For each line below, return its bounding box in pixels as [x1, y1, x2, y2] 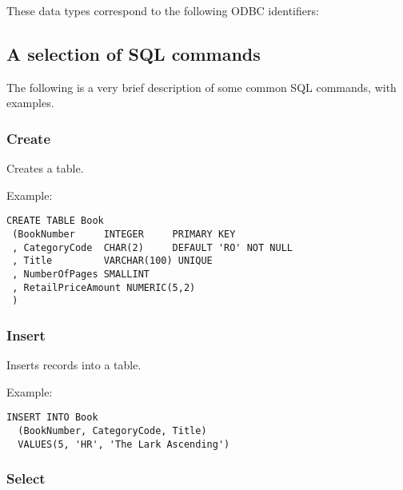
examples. [6, 94, 54, 111]
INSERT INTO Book [6, 412, 98, 424]
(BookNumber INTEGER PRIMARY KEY [12, 229, 236, 241]
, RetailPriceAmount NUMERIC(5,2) [12, 281, 196, 293]
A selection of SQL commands [6, 41, 261, 66]
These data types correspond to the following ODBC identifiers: [6, 2, 319, 18]
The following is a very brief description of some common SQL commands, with [6, 78, 397, 95]
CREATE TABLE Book [6, 215, 104, 227]
